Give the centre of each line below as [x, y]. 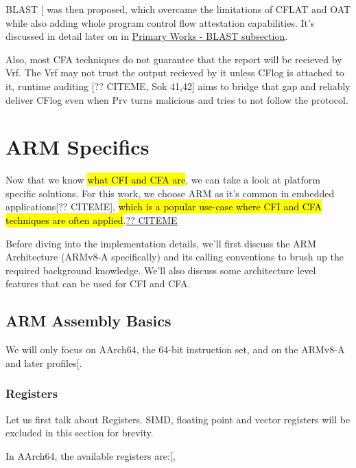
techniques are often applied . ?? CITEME [92, 220]
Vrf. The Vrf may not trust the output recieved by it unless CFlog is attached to [175, 73]
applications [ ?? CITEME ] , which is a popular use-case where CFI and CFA [164, 207]
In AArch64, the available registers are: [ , [91, 455]
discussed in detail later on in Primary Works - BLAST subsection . [147, 36]
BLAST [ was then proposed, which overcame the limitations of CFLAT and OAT [178, 9]
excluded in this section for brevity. [80, 433]
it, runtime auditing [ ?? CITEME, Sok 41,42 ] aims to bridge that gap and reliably [178, 86]
